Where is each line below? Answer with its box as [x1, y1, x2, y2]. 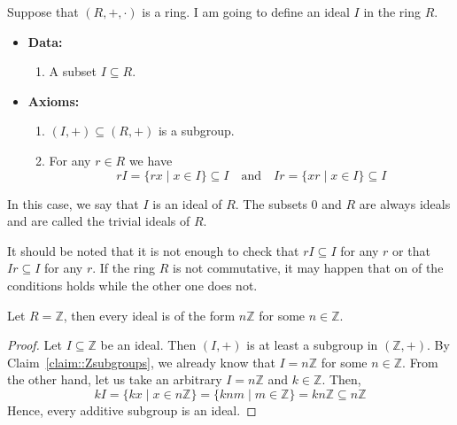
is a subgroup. [158, 121, 235, 140]
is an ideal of [152, 194, 222, 212]
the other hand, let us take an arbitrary [7, 370, 222, 389]
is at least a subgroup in [246, 336, 378, 354]
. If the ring [92, 259, 156, 277]
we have [128, 151, 173, 169]
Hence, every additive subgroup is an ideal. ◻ [7, 400, 257, 419]
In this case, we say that [7, 194, 139, 212]
